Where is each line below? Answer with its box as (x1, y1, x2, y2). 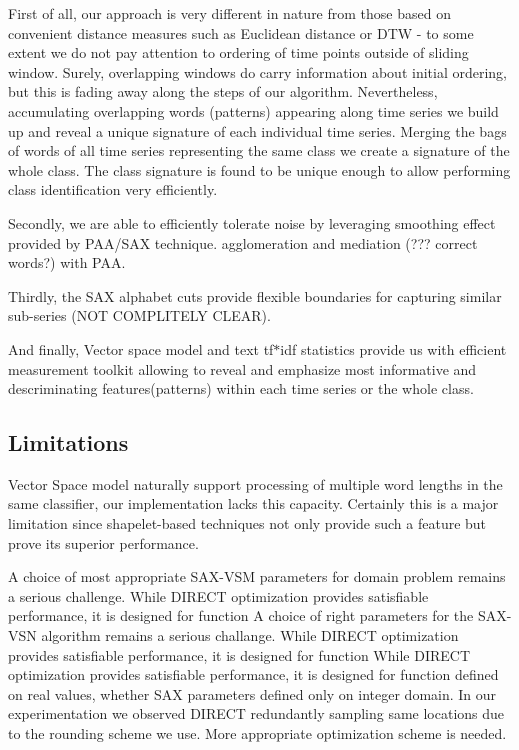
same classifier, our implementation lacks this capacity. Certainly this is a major (8, 493, 499, 514)
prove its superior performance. (8, 532, 199, 553)
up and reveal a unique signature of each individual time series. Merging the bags (8, 120, 507, 141)
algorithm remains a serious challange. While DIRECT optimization (41, 625, 459, 646)
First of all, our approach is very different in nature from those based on (8, 3, 451, 23)
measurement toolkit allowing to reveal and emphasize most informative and (8, 358, 477, 379)
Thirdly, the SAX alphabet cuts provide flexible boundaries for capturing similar (8, 285, 502, 306)
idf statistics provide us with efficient (280, 338, 507, 359)
